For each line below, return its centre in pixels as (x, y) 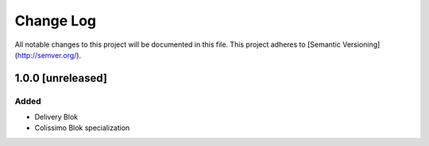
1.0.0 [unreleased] (61, 78)
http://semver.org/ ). (49, 55)
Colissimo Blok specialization (82, 128)
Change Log (56, 21)
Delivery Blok (56, 117)
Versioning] (361, 44)
